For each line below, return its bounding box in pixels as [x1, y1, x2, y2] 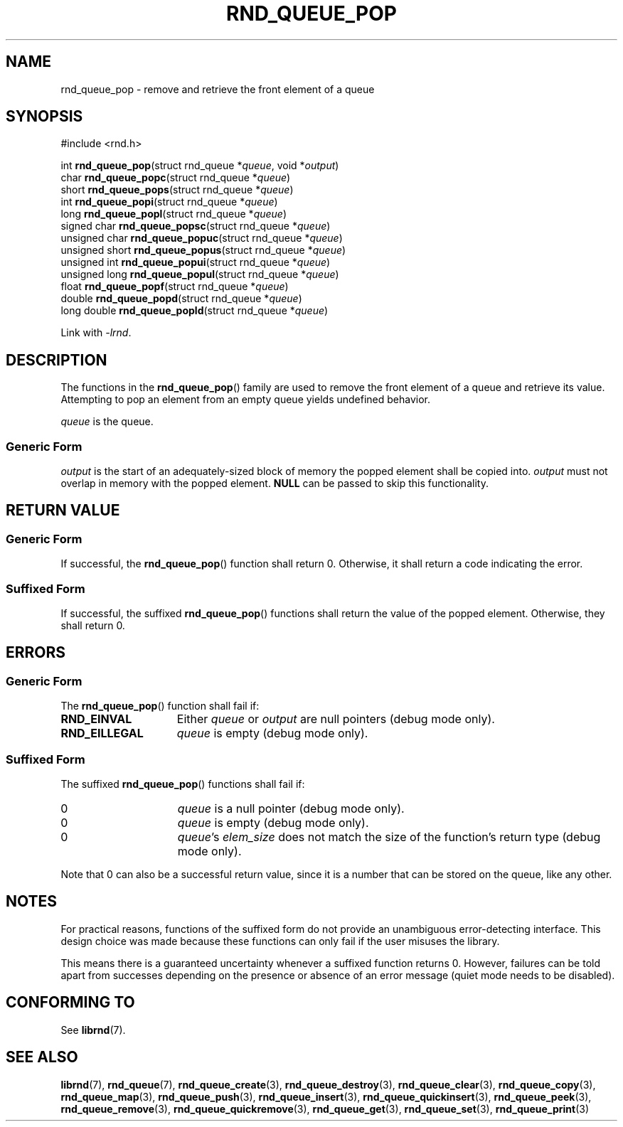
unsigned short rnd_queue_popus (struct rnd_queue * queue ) [60, 244, 346, 257]
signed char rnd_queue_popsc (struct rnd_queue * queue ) [60, 220, 331, 233]
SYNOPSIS [6, 107, 83, 126]
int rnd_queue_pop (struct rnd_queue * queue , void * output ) [60, 159, 339, 172]
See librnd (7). [60, 1023, 126, 1036]
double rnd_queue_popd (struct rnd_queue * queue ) [60, 292, 302, 305]
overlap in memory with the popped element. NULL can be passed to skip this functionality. [60, 477, 489, 490]
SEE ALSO [6, 1048, 78, 1067]
